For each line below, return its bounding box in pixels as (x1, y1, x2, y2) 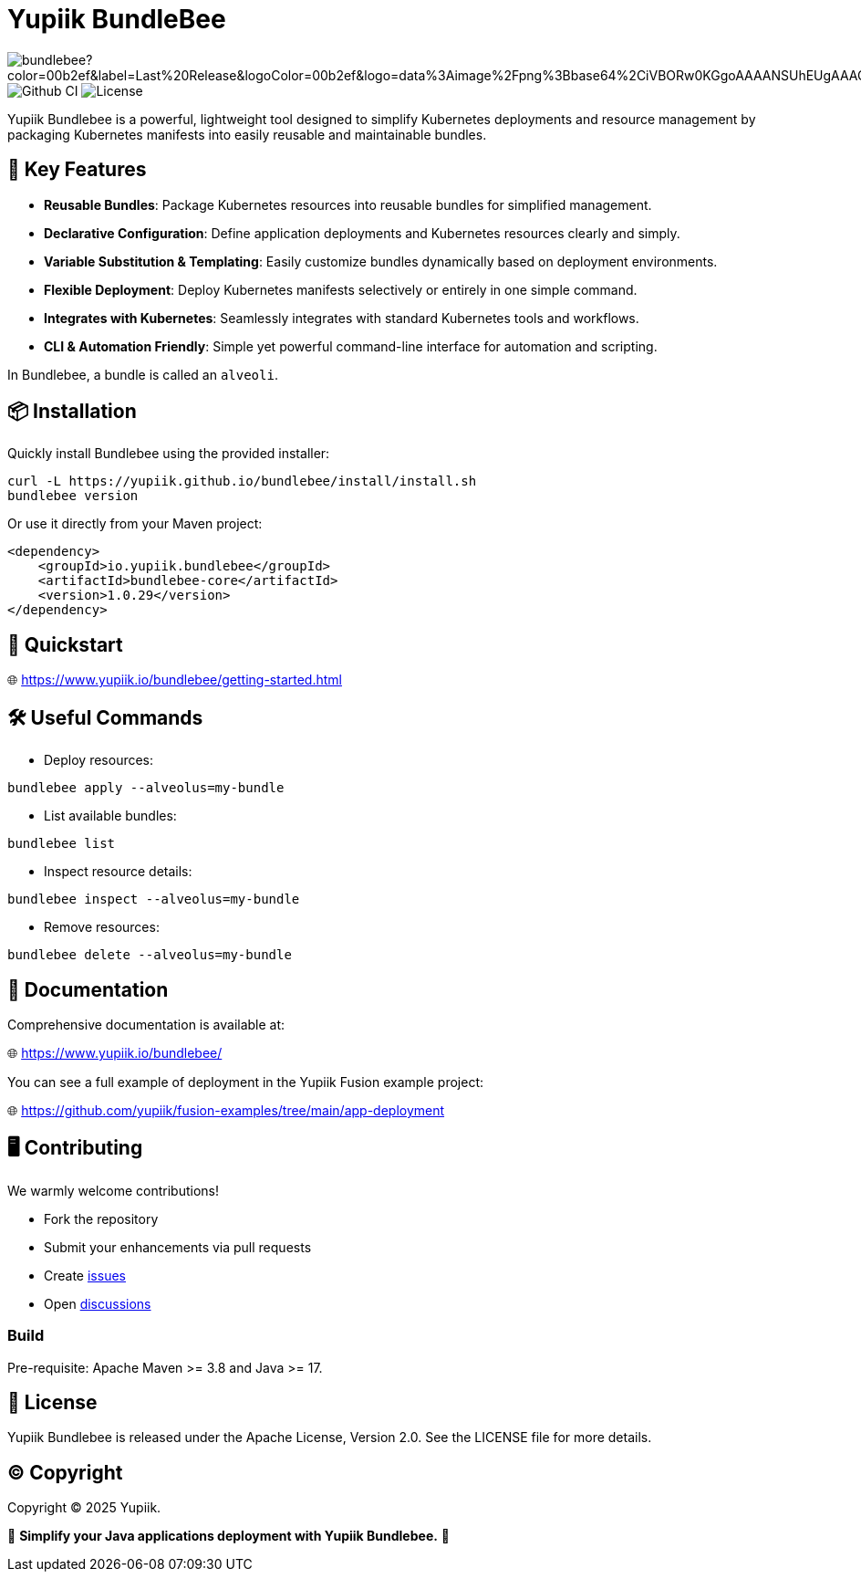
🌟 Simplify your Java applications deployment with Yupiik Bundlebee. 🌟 (7, 1528, 451, 1544)
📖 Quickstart (7, 633, 123, 656)
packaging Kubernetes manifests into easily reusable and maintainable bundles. (7, 126, 487, 142)
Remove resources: (44, 919, 160, 936)
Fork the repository (44, 1210, 159, 1227)
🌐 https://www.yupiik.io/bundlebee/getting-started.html (7, 672, 342, 688)
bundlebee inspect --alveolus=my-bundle (7, 892, 300, 907)
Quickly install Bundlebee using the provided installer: (7, 445, 330, 462)
